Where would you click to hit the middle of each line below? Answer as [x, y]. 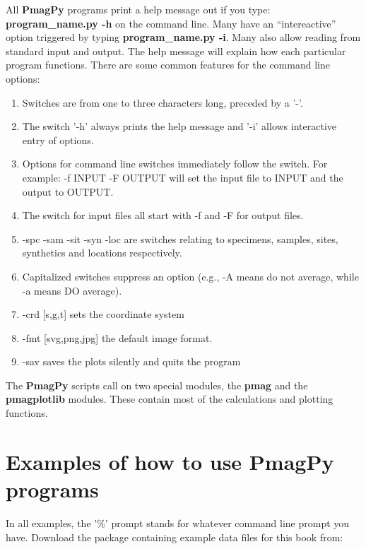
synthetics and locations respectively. [102, 253]
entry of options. [58, 140]
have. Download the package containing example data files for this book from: [175, 537]
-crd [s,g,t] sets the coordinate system [103, 314]
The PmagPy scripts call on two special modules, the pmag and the [157, 385]
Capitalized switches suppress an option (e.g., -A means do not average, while [190, 276]
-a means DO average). [72, 290]
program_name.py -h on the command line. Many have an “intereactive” [171, 23]
